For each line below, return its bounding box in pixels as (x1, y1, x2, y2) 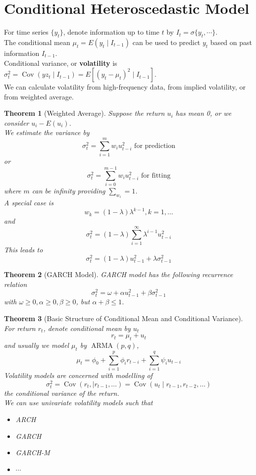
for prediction (134, 142, 176, 149)
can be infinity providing (32, 185, 105, 195)
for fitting (141, 172, 171, 179)
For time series (4, 27, 49, 37)
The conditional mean (4, 37, 70, 47)
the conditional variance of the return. (4, 387, 119, 398)
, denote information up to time (63, 27, 159, 37)
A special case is (4, 197, 53, 208)
